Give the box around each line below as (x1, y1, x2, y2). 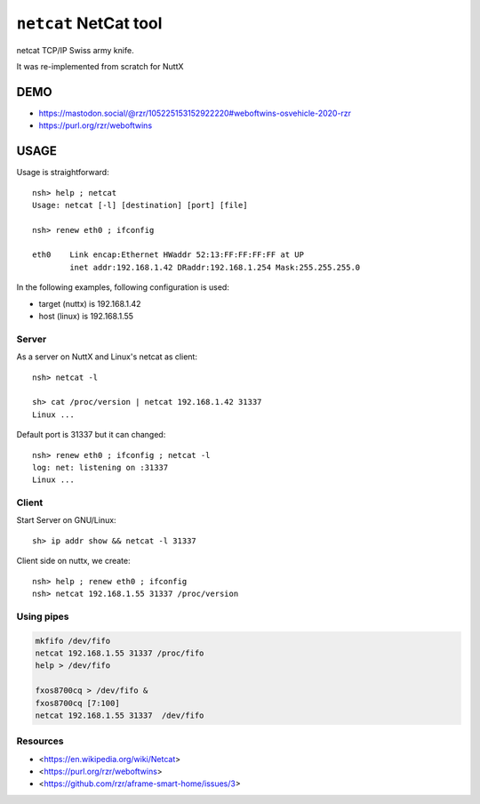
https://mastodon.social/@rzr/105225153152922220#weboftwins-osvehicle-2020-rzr (38, 108, 351, 118)
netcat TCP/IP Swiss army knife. (16, 44, 134, 55)
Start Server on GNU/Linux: (16, 515, 116, 526)
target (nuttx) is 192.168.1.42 (38, 298, 141, 309)
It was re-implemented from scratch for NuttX (16, 60, 184, 71)
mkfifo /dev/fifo (35, 636, 111, 646)
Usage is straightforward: (16, 167, 110, 178)
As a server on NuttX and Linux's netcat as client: (16, 351, 197, 362)
